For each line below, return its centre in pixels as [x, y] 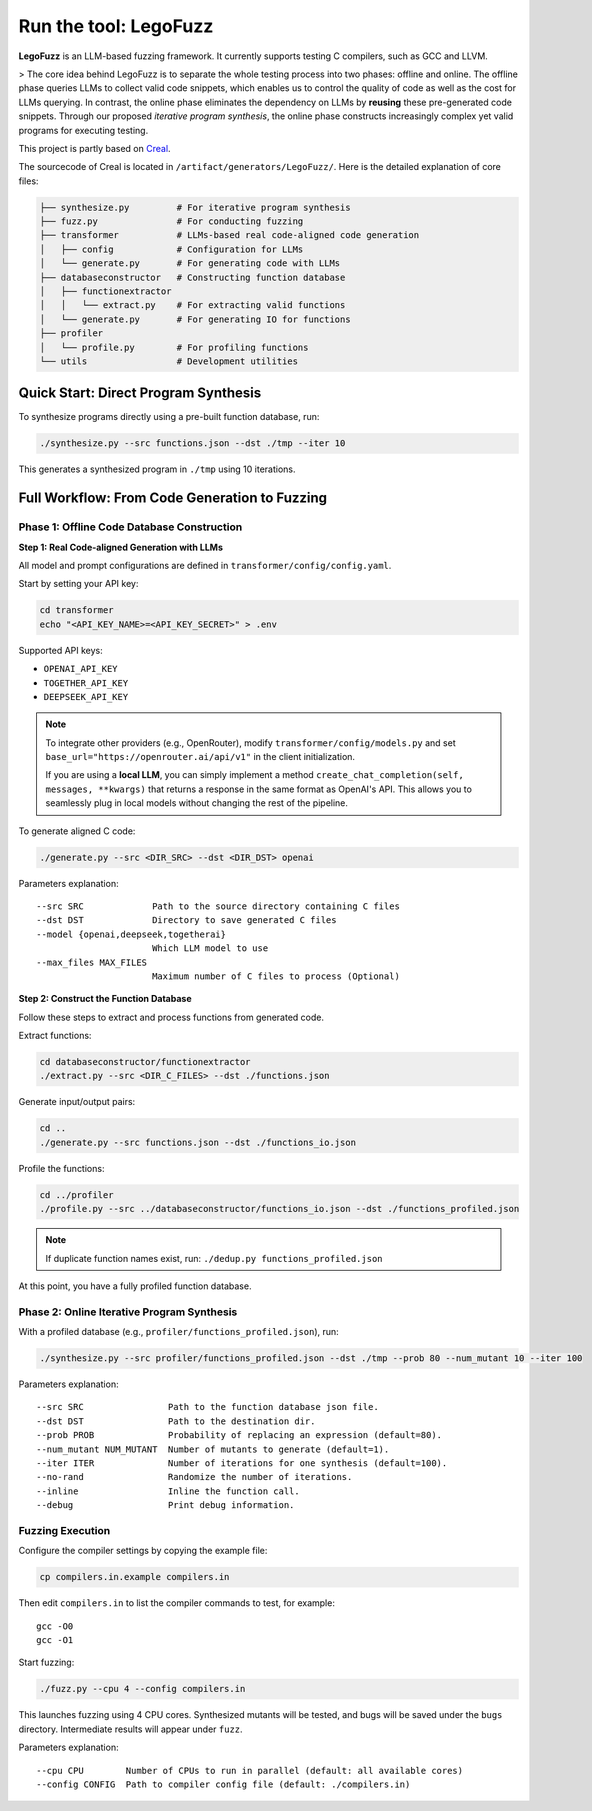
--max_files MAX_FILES [92, 962]
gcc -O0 [55, 1626]
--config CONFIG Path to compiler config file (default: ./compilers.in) [223, 1784]
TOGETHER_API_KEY [86, 683]
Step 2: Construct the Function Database [105, 999]
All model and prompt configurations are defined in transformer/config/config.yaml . [205, 565]
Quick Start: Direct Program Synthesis [140, 393]
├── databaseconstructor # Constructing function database [192, 277]
